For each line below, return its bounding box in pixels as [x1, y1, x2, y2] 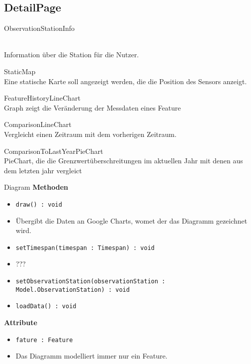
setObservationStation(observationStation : [15, 278, 166, 285]
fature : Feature [15, 336, 73, 344]
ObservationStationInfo [4, 23, 75, 33]
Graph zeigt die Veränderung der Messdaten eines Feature [4, 102, 181, 113]
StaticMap [4, 66, 36, 76]
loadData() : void [15, 303, 77, 310]
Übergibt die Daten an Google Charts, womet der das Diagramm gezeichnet [15, 215, 248, 226]
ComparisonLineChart [4, 119, 72, 129]
